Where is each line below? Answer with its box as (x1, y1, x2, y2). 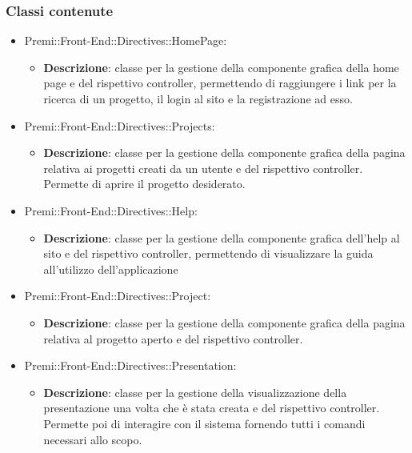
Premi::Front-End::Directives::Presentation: (24, 357, 237, 374)
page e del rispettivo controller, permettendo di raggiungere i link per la (43, 74, 397, 91)
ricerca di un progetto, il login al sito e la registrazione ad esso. (43, 90, 353, 106)
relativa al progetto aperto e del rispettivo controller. (43, 330, 303, 347)
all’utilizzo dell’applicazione (43, 260, 178, 277)
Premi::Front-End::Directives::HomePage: (24, 32, 227, 49)
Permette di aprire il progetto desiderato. (43, 175, 246, 192)
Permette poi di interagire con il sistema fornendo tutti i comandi (43, 415, 366, 431)
